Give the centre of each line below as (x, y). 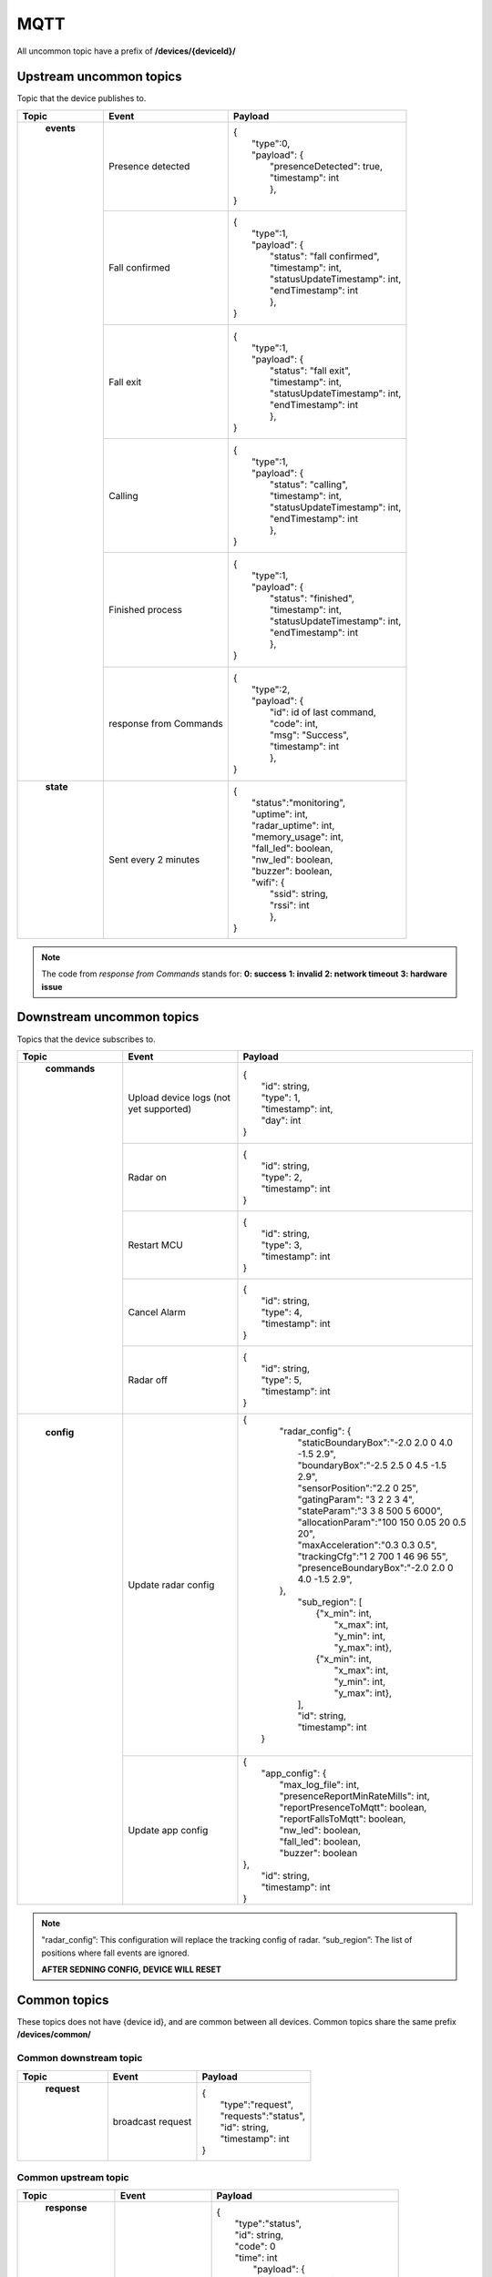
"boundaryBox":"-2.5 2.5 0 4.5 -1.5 (372, 1465)
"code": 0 (255, 2247)
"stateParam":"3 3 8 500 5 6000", (370, 1510)
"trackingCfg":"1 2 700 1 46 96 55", (373, 1556)
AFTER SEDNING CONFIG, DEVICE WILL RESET (132, 1970)
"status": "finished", (312, 598)
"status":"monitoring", (298, 802)
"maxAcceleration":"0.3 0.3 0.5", (367, 1545)
